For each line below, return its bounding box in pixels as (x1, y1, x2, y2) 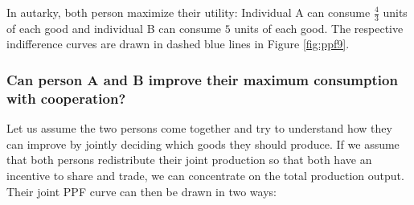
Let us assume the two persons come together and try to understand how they (6, 120, 392, 137)
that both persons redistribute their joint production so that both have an (6, 151, 372, 168)
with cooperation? (6, 88, 126, 108)
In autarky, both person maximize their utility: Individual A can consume (6, 4, 371, 20)
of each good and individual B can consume (6, 19, 222, 36)
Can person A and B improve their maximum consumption (6, 69, 398, 89)
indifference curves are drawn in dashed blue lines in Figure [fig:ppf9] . (6, 35, 350, 52)
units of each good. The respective (234, 19, 404, 36)
